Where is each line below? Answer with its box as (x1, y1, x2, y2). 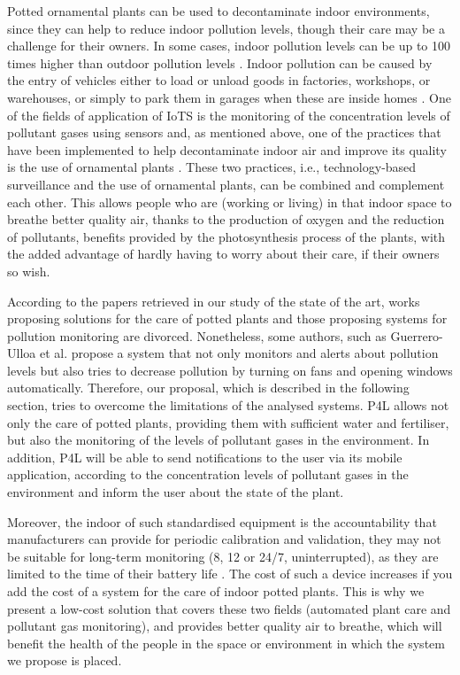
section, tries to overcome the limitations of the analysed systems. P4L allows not (7, 396, 449, 415)
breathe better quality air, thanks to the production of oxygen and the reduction (7, 210, 445, 229)
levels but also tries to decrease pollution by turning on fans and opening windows (7, 361, 453, 379)
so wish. (7, 261, 50, 280)
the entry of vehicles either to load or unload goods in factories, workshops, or (7, 71, 431, 89)
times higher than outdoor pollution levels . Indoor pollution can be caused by (7, 53, 433, 72)
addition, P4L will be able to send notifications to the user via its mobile (7, 447, 402, 466)
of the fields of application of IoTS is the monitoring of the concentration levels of (7, 105, 450, 124)
